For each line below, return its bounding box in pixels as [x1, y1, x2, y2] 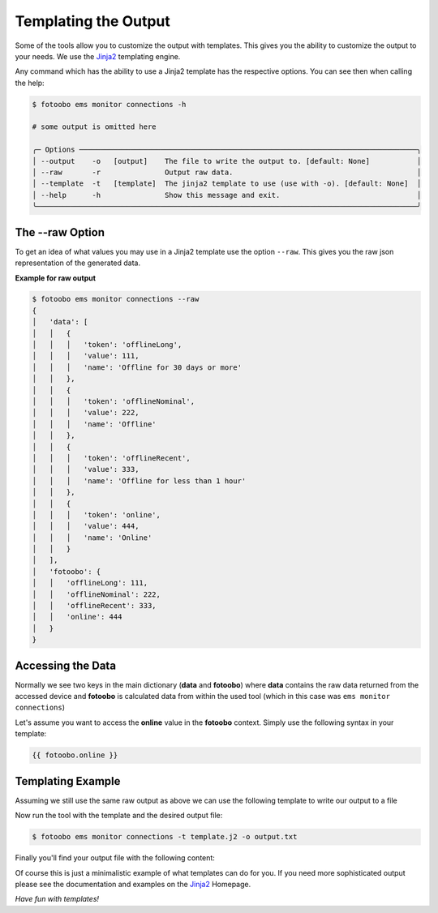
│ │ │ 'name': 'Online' [32, 533, 152, 542]
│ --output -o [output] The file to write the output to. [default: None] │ [32, 156, 422, 165]
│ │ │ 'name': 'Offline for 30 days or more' [32, 362, 243, 372]
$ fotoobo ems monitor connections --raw [32, 294, 200, 304]
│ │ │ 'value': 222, [32, 408, 140, 418]
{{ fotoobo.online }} [32, 751, 118, 760]
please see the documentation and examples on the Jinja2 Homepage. [15, 879, 251, 889]
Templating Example [15, 774, 121, 788]
